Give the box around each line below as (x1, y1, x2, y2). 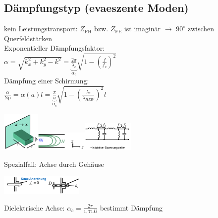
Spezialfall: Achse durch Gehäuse (4, 159, 104, 169)
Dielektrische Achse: (4, 202, 65, 213)
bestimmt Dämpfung (100, 202, 163, 213)
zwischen (187, 23, 215, 34)
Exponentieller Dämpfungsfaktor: (4, 43, 105, 53)
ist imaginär (124, 23, 161, 34)
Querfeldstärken (4, 33, 53, 43)
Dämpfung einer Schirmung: (4, 75, 89, 85)
